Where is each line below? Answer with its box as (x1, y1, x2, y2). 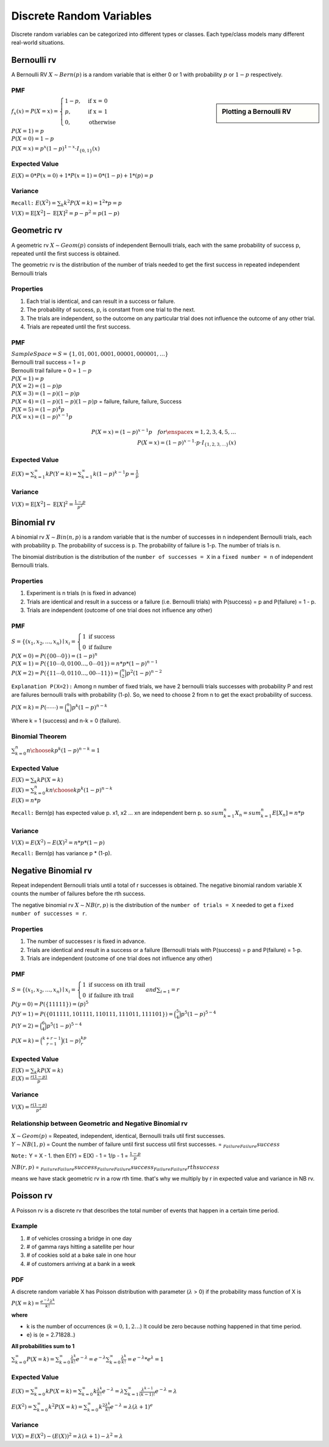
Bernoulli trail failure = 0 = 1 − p (11, 367, 92, 374)
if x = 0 (87, 98, 108, 104)
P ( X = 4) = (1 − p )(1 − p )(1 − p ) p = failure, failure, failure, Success (11, 398, 182, 405)
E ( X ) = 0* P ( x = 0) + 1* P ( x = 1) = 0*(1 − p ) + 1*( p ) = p (11, 172, 154, 179)
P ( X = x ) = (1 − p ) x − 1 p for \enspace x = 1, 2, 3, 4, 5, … (91, 427, 237, 435)
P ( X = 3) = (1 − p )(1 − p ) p (11, 390, 80, 397)
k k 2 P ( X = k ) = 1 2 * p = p (61, 199, 122, 208)
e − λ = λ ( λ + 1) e (110, 1403, 154, 1410)
